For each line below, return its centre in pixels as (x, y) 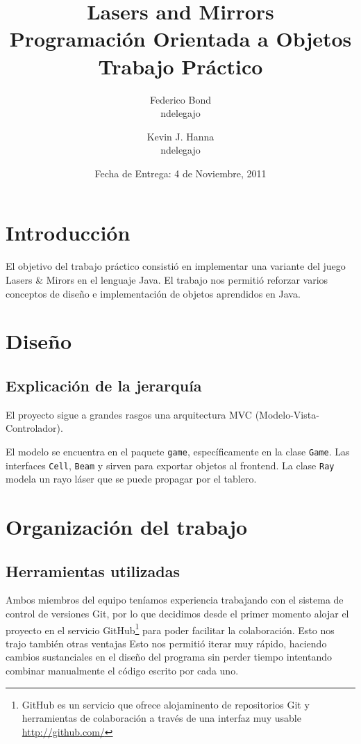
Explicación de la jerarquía (104, 385)
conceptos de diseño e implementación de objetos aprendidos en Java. (153, 293)
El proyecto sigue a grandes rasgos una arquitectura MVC (129, 414)
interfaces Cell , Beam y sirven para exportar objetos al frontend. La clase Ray (170, 465)
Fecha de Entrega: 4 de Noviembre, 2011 (180, 173)
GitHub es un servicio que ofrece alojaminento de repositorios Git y (166, 704)
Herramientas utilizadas (93, 571)
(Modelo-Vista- (287, 414)
